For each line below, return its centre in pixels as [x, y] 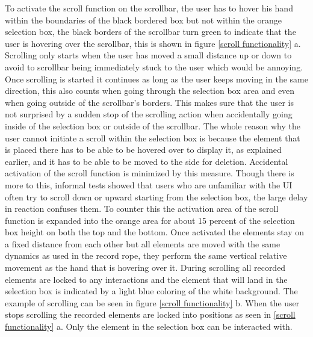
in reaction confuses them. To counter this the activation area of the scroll [142, 209]
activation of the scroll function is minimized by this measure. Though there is [150, 173]
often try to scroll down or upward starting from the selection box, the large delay [156, 196]
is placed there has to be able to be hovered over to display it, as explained [143, 150]
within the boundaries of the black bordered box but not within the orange [143, 20]
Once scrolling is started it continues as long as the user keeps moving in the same [156, 79]
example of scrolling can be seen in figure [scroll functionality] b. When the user [152, 302]
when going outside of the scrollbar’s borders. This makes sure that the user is [150, 102]
